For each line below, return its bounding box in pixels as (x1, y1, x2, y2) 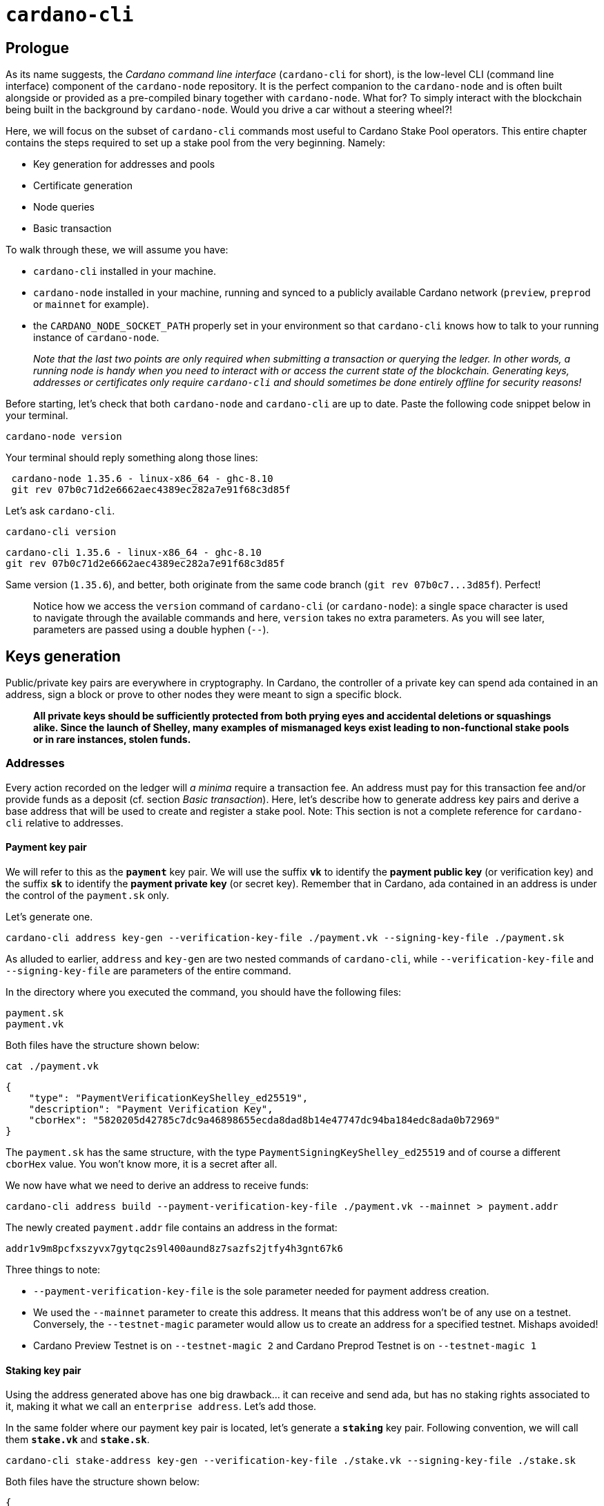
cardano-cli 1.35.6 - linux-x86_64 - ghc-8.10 (6, 547, 262, 559)
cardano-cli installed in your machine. (33, 265, 217, 278)
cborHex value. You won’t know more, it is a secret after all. (6, 1157, 277, 1170)
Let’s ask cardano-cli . (6, 505, 115, 517)
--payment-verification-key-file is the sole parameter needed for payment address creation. (33, 1284, 489, 1297)
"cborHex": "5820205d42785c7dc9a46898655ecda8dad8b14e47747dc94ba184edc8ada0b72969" (28, 1114, 500, 1126)
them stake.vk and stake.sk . (6, 1433, 150, 1446)
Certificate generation (33, 180, 133, 192)
